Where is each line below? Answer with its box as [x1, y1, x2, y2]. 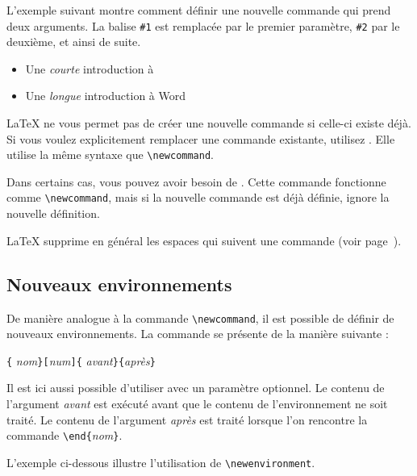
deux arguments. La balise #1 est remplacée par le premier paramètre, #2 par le [6, 17, 400, 34]
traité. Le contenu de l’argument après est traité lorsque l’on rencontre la [6, 411, 368, 428]
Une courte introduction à [25, 60, 154, 77]
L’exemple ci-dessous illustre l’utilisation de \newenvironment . [6, 453, 315, 470]
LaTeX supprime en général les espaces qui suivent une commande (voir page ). [6, 232, 402, 248]
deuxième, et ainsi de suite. [6, 33, 141, 50]
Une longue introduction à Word [25, 87, 186, 104]
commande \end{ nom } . [6, 427, 123, 444]
